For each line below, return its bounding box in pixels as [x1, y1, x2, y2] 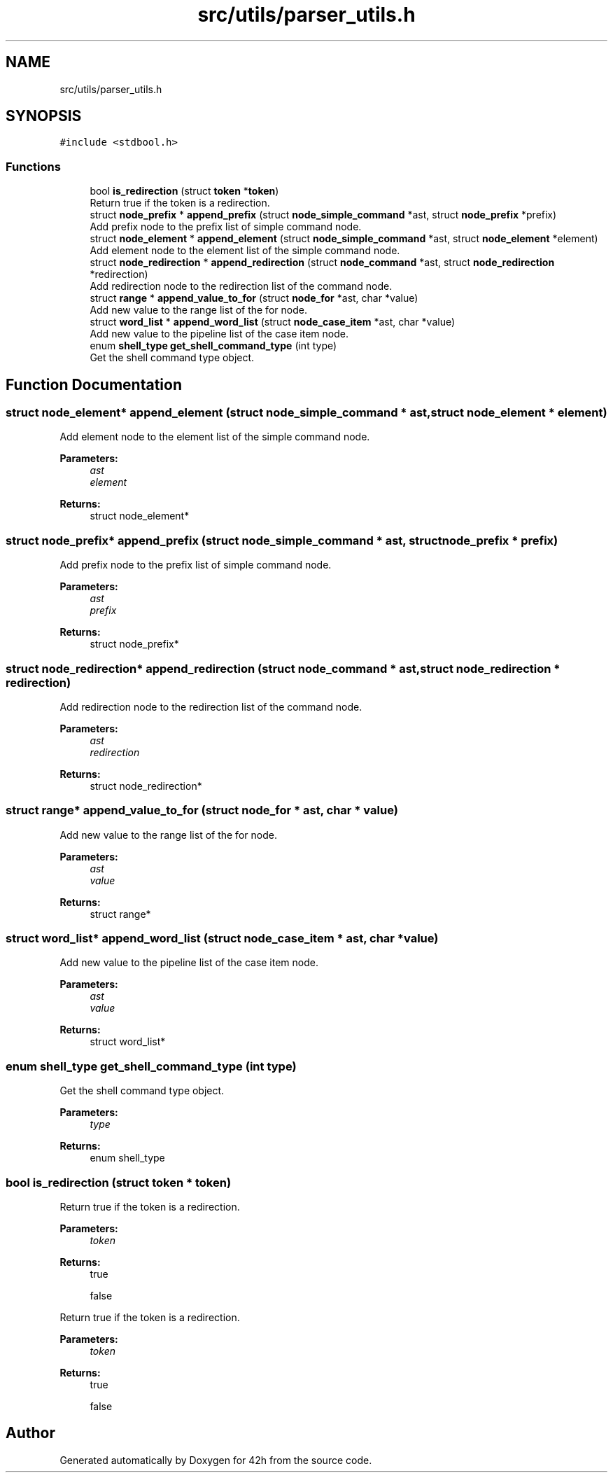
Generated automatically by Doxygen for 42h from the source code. [59, 1453, 372, 1466]
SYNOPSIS [6, 107, 82, 125]
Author [6, 1424, 55, 1442]
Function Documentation [6, 375, 182, 393]
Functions [6, 159, 61, 174]
